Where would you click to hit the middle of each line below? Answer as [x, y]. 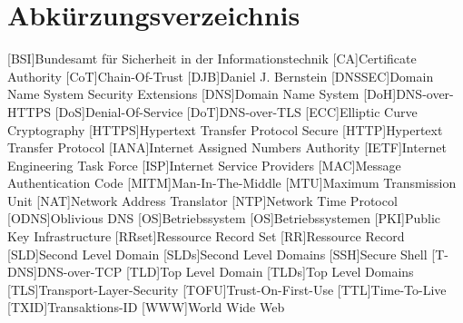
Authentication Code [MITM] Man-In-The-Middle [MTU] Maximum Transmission [232, 183]
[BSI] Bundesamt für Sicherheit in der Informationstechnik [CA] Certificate [212, 59]
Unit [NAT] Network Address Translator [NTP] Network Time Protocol [202, 200]
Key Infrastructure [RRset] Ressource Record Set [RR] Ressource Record [206, 236]
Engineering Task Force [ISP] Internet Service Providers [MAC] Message [204, 165]
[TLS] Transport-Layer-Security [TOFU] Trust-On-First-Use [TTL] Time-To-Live [227, 289]
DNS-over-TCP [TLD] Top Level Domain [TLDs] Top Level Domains [225, 272]
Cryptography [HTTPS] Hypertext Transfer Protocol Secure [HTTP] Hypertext [225, 129]
